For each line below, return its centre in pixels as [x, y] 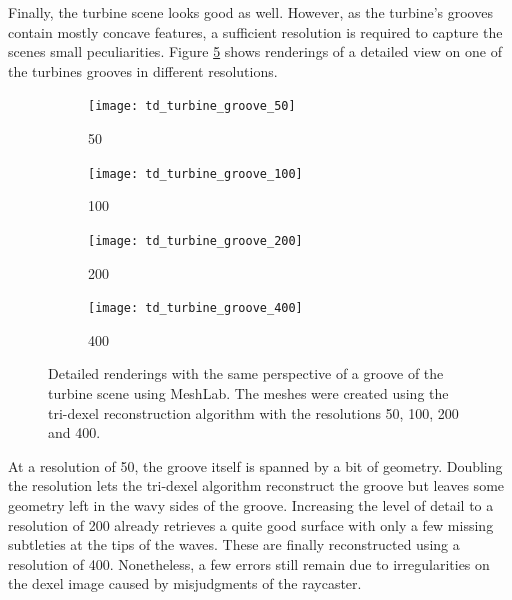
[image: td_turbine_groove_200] [195, 240]
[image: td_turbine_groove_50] [192, 106]
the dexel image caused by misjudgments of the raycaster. [185, 583]
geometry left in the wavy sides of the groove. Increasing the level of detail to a [251, 504]
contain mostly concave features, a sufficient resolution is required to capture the [255, 31]
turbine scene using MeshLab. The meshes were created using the [248, 392]
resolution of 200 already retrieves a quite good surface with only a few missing [251, 524]
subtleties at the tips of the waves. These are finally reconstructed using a [234, 544]
